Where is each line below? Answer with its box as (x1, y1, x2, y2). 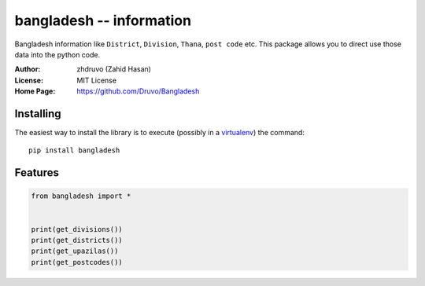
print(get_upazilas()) (31, 247, 119, 255)
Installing (14, 107, 62, 120)
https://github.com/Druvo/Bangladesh (76, 86, 200, 96)
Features (14, 166, 59, 180)
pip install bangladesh (28, 146, 120, 155)
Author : (14, 64, 41, 74)
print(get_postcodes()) (31, 258, 124, 266)
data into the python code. (14, 49, 101, 59)
